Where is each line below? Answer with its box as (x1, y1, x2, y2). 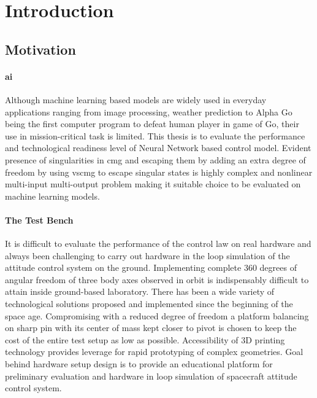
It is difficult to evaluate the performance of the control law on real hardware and (5, 237, 311, 250)
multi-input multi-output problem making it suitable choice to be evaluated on (5, 178, 301, 190)
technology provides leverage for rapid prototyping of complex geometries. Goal (5, 345, 304, 358)
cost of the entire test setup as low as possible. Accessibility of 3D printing (5, 333, 285, 346)
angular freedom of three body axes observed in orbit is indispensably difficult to (5, 273, 309, 286)
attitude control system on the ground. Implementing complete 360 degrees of (5, 261, 297, 274)
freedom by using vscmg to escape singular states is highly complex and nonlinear (5, 165, 313, 178)
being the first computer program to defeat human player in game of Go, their (5, 117, 299, 130)
